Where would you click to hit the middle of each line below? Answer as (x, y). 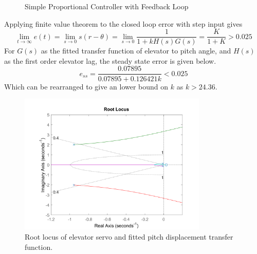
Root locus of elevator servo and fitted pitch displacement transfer (129, 237)
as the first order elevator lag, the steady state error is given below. (110, 60)
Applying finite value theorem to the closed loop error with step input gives (123, 23)
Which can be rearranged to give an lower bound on (86, 86)
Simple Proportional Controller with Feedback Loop (107, 6)
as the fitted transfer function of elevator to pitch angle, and (136, 51)
